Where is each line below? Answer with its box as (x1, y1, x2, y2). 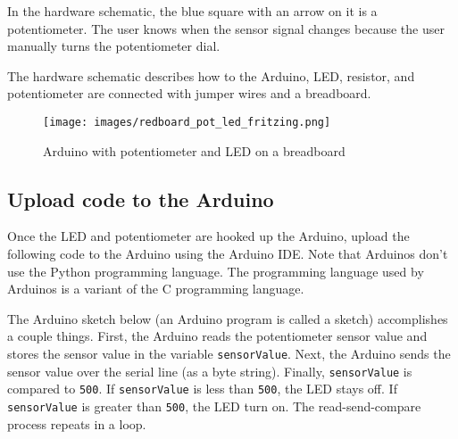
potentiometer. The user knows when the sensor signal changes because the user (7, 19, 445, 37)
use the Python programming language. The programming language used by (7, 261, 424, 280)
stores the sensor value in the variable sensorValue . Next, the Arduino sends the (7, 344, 451, 362)
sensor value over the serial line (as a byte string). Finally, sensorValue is (7, 361, 412, 380)
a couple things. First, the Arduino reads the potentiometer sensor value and (7, 327, 428, 345)
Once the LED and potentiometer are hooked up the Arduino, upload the (7, 227, 410, 245)
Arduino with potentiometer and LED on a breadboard (43, 141, 346, 160)
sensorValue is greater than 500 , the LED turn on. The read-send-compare (7, 396, 421, 415)
